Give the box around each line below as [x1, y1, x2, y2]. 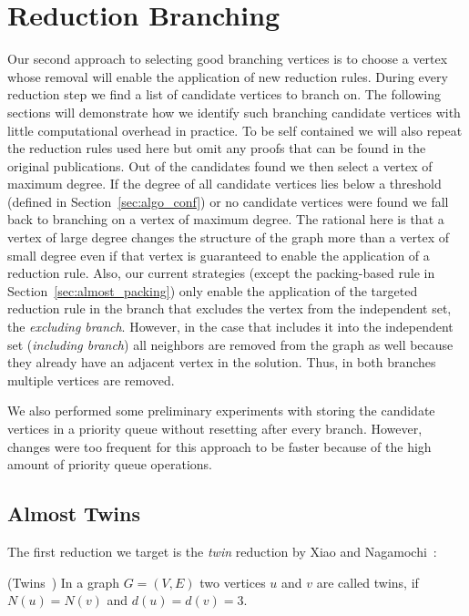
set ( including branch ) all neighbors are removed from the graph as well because [7, 334, 454, 354]
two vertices [199, 572, 266, 591]
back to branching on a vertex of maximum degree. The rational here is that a [7, 210, 444, 229]
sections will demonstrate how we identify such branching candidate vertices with [7, 102, 461, 121]
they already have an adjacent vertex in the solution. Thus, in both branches [7, 353, 436, 372]
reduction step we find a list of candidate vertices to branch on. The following [7, 85, 441, 104]
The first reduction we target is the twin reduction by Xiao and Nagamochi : [7, 541, 437, 560]
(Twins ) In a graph [7, 572, 120, 591]
